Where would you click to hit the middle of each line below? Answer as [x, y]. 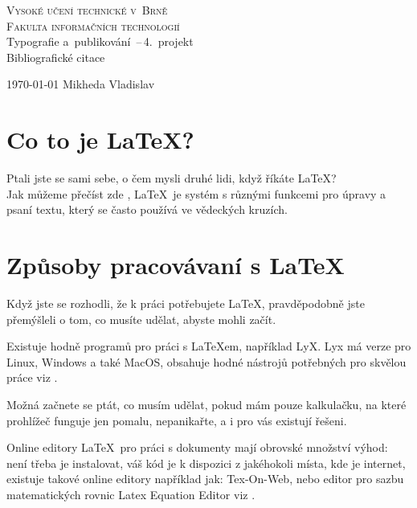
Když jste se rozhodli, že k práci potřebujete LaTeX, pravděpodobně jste [186, 303]
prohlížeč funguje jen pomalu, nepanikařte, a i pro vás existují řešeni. [177, 420]
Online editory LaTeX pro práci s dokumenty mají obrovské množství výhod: [197, 447]
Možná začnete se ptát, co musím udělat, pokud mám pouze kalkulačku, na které [206, 404]
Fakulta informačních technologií [93, 25]
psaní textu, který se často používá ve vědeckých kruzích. [147, 209]
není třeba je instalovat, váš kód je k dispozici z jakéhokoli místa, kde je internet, [206, 463]
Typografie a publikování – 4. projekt [100, 41]
